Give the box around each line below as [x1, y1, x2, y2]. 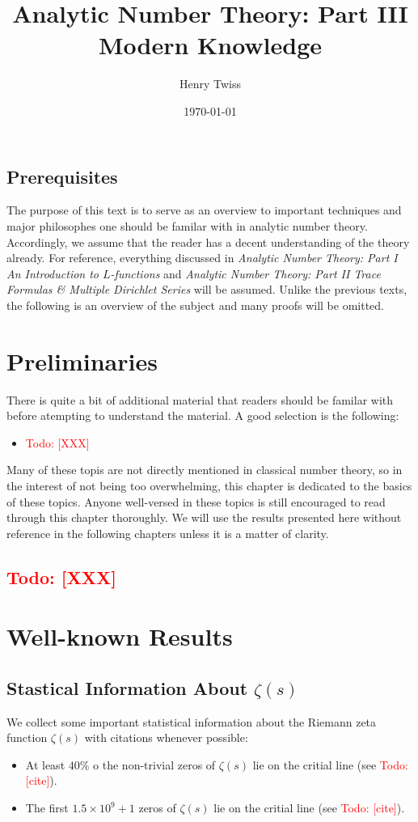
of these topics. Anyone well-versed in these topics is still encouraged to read [6, 493, 386, 510]
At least [25, 756, 65, 773]
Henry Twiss [179, 75, 242, 92]
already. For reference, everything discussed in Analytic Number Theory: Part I [6, 249, 398, 266]
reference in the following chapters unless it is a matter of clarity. [6, 524, 329, 541]
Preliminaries [6, 344, 158, 377]
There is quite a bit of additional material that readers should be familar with [6, 391, 394, 408]
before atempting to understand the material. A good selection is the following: [6, 407, 399, 424]
